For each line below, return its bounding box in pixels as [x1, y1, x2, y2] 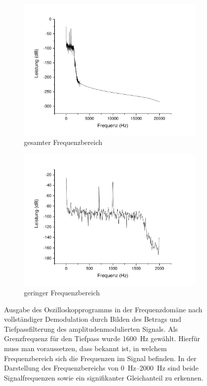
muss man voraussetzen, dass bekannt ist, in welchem [4, 343, 167, 353]
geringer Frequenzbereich [24, 287, 100, 298]
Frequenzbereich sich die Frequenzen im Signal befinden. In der [4, 353, 197, 363]
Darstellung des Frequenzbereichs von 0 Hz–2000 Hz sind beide [4, 363, 199, 373]
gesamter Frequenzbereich [24, 137, 103, 147]
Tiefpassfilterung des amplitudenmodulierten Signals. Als [4, 323, 178, 334]
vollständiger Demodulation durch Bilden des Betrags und [4, 314, 182, 324]
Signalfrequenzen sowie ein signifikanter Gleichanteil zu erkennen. [4, 372, 204, 383]
